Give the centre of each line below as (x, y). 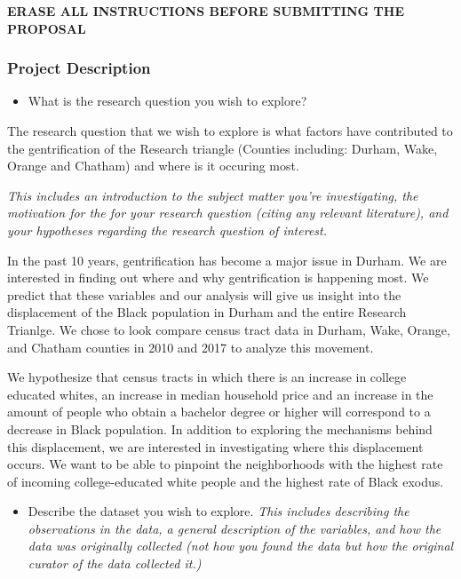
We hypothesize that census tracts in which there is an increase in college (207, 377)
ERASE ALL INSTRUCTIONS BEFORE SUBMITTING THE (206, 11)
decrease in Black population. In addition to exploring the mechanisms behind (220, 428)
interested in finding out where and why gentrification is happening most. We (218, 278)
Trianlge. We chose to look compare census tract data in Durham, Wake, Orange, (229, 329)
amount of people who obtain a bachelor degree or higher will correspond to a (219, 412)
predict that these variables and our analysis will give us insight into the (204, 294)
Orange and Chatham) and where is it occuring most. (153, 166)
